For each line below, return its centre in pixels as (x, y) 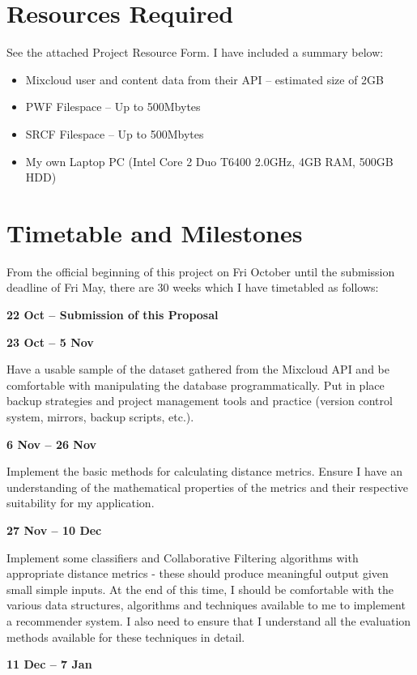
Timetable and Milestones (155, 232)
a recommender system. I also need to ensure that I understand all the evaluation (209, 620)
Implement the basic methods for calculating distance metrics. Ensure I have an (205, 471)
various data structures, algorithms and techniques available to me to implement (206, 605)
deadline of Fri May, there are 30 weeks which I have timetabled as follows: (193, 287)
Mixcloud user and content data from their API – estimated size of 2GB (204, 79)
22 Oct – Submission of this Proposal (113, 314)
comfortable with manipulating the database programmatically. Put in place (196, 384)
